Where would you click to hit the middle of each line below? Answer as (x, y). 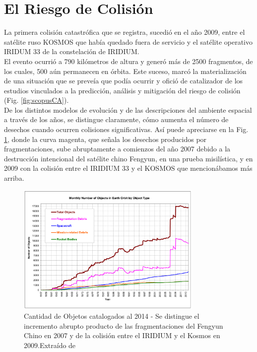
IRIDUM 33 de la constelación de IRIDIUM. (72, 51)
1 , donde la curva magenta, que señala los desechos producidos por (105, 139)
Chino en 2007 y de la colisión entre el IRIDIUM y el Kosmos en (122, 335)
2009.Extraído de (50, 345)
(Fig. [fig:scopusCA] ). (36, 100)
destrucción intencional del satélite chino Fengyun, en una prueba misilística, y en (128, 158)
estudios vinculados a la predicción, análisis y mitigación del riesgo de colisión (122, 90)
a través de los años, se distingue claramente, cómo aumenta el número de (116, 119)
